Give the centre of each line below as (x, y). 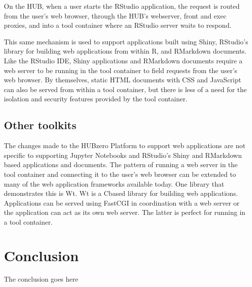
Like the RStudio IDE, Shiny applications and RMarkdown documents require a (123, 60)
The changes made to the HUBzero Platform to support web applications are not (125, 145)
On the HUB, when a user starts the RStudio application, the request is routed (122, 6)
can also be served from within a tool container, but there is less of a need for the (125, 89)
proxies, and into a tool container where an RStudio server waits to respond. (118, 25)
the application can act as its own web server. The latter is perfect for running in (125, 212)
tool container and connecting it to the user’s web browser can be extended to (120, 174)
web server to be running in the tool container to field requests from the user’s (121, 70)
